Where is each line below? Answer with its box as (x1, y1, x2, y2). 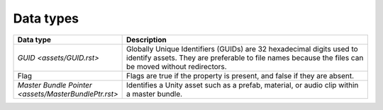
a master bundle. (126, 89, 183, 99)
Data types (13, 11, 79, 26)
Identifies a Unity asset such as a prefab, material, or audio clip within (126, 80, 359, 90)
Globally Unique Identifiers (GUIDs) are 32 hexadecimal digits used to (126, 44, 358, 54)
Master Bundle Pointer (17, 80, 92, 90)
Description (126, 35, 167, 44)
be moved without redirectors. (126, 61, 227, 71)
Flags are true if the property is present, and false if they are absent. (126, 71, 355, 80)
